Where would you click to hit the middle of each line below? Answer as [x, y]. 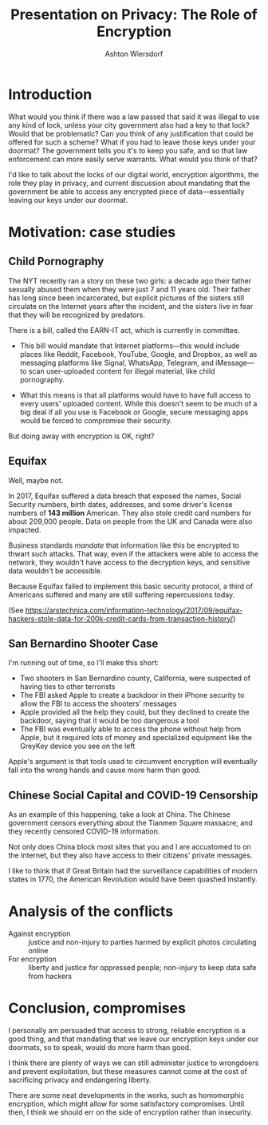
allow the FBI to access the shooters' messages [98, 703]
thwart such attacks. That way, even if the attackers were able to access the [134, 553]
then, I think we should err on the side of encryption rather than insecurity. [130, 1112]
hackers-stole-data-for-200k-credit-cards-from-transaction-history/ [121, 618]
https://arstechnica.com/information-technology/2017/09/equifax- [134, 610]
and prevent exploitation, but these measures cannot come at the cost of [128, 1071]
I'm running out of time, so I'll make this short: [84, 663]
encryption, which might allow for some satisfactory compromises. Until [126, 1104]
